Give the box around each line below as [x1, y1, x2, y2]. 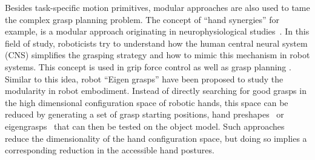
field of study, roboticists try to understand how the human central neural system [5, 36, 308, 49]
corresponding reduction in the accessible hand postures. [5, 144, 214, 156]
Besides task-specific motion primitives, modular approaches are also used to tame [5, 1, 310, 13]
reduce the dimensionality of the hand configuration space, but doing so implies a [5, 132, 307, 144]
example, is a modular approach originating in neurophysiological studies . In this [5, 25, 310, 38]
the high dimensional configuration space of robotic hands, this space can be [5, 96, 288, 108]
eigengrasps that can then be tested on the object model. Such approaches [5, 119, 285, 132]
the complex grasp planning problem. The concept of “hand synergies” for [5, 13, 280, 25]
